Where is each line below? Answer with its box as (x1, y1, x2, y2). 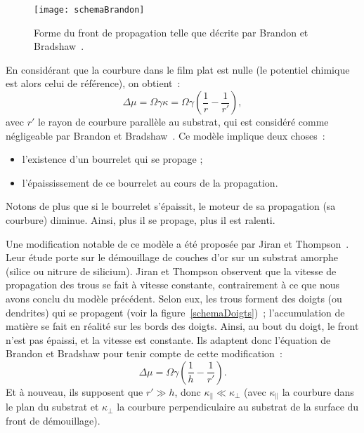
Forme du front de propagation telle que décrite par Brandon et (34, 25, 308, 39)
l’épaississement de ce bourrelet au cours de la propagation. (22, 175, 278, 189)
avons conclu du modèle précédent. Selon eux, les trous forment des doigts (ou (6, 291, 342, 305)
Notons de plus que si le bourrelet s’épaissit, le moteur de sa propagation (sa (6, 199, 336, 213)
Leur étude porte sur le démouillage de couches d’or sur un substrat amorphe (6, 250, 338, 265)
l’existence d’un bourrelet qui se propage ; (22, 152, 203, 166)
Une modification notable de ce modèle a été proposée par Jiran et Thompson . (6, 236, 349, 251)
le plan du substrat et (6, 399, 99, 414)
